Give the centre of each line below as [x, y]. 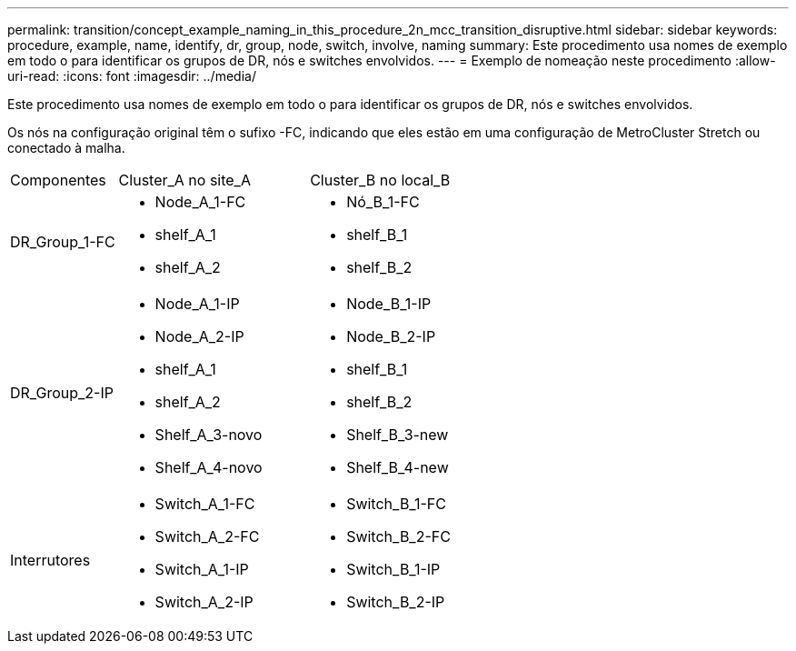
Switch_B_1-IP [393, 569]
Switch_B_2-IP [396, 602]
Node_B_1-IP [389, 304]
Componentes [58, 180]
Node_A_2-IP [199, 336]
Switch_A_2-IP [204, 602]
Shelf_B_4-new [398, 467]
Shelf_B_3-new [398, 435]
